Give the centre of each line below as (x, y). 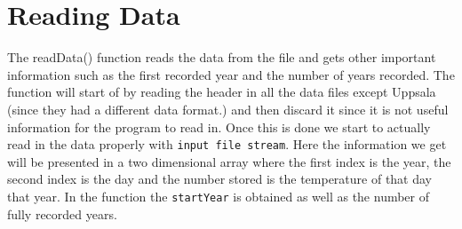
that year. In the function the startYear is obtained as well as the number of (219, 196)
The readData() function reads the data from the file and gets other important (222, 57)
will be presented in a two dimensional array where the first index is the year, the (229, 161)
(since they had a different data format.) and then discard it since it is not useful (228, 109)
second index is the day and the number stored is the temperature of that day (220, 179)
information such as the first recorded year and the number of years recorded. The (231, 74)
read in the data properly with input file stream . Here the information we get (227, 144)
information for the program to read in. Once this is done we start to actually (219, 126)
